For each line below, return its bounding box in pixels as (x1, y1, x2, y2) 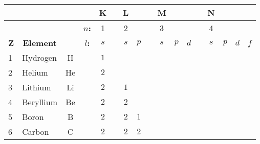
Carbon (22, 126, 49, 137)
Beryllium (22, 96, 57, 108)
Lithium (22, 81, 51, 93)
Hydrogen (22, 52, 57, 63)
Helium (22, 66, 48, 78)
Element (23, 37, 57, 49)
